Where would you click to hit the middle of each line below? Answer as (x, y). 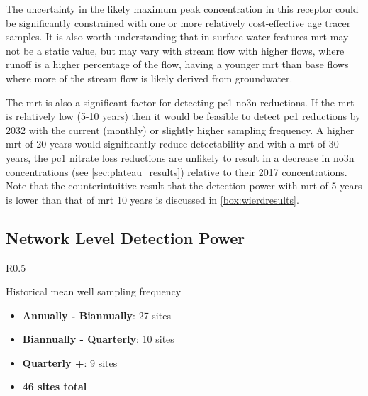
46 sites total (55, 386)
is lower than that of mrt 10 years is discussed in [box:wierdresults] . (152, 199)
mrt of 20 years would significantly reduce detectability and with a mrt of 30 (172, 144)
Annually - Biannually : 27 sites (96, 315)
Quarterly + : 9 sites (70, 362)
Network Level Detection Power (126, 237)
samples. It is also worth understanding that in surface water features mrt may (177, 37)
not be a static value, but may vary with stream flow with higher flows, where (175, 50)
